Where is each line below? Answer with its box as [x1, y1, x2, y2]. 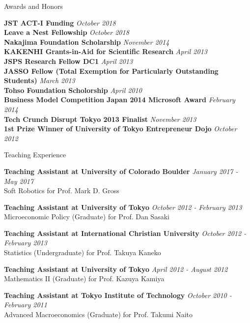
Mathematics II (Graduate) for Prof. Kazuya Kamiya [4, 273, 165, 284]
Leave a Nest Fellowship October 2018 [4, 27, 129, 37]
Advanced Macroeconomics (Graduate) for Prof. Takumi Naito [4, 309, 193, 320]
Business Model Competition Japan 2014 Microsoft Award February [4, 94, 235, 105]
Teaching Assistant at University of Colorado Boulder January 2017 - [4, 166, 238, 176]
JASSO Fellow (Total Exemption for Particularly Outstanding [4, 65, 219, 76]
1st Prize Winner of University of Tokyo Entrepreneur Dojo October [4, 123, 237, 134]
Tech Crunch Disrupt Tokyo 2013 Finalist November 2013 [4, 114, 196, 124]
